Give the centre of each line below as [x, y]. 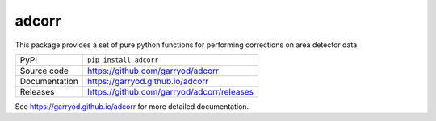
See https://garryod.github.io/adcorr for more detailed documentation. [132, 106]
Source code [44, 71]
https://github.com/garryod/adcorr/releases [171, 91]
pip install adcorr [123, 60]
